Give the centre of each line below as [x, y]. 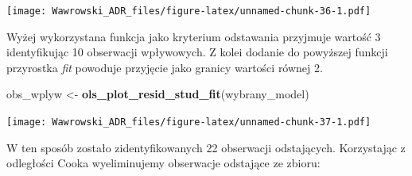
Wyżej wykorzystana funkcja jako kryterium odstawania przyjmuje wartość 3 [194, 36]
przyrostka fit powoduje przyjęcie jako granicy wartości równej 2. [165, 67]
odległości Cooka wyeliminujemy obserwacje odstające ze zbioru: [163, 163]
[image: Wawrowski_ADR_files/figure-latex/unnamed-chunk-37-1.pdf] [189, 122]
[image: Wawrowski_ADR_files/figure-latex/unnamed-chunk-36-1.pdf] [189, 11]
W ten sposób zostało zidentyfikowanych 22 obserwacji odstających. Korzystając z [206, 147]
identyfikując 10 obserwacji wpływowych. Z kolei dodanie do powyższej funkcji [197, 52]
